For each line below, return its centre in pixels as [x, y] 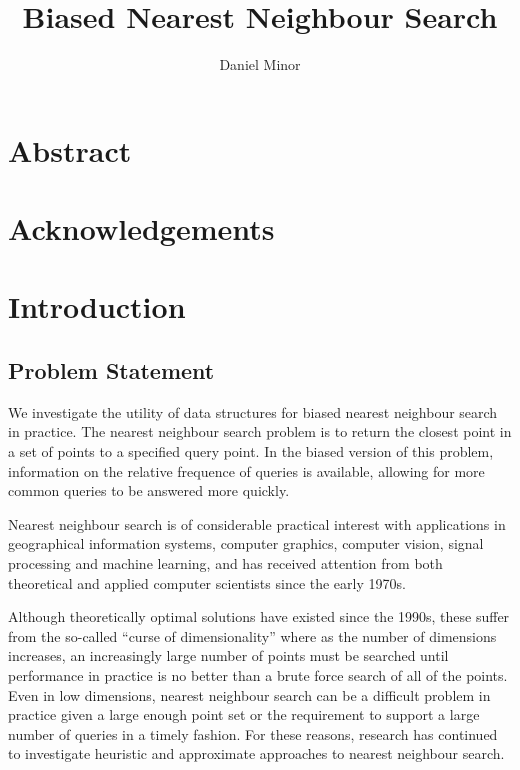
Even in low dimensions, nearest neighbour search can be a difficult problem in [249, 694]
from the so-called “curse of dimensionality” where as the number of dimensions [252, 635]
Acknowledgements [141, 228]
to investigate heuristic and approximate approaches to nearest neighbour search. [256, 753]
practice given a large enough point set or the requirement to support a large [244, 714]
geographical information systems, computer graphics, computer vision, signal [246, 543]
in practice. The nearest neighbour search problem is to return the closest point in [260, 431]
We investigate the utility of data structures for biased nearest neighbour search [253, 411]
